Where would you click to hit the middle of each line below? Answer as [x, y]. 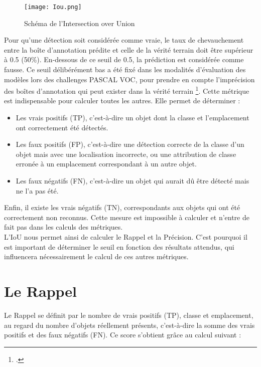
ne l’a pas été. [37, 190]
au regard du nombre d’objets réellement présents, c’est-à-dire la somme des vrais [129, 325]
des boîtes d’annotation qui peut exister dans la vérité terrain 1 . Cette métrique [127, 90]
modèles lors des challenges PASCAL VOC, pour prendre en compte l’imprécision [129, 79]
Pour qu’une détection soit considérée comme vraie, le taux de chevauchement [124, 40]
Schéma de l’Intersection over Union [80, 23]
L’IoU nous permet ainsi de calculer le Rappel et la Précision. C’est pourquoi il [126, 237]
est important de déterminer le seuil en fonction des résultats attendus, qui [119, 246]
